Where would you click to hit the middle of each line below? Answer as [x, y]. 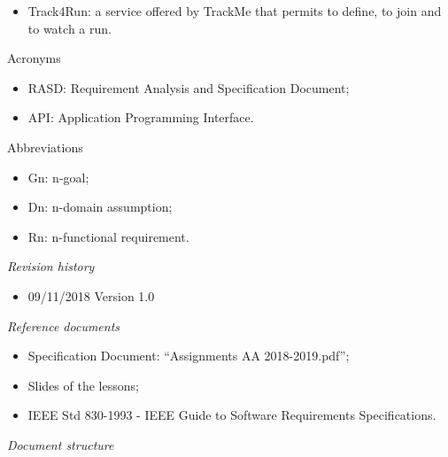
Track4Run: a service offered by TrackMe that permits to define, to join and [235, 11]
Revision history [51, 266]
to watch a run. [70, 28]
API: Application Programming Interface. [141, 117]
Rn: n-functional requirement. [108, 236]
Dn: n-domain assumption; [100, 207]
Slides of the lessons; [83, 385]
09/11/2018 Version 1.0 [91, 295]
